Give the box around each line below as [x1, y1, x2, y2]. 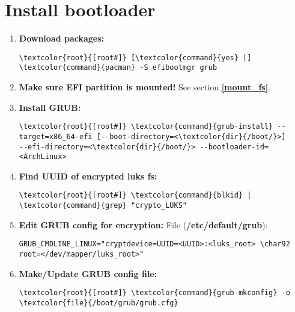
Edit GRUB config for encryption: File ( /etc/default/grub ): [19, 218, 268, 231]
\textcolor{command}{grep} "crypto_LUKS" [19, 201, 187, 210]
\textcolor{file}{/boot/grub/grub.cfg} [19, 298, 178, 307]
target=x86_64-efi [19, 132, 93, 141]
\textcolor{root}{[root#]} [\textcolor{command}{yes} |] [19, 53, 252, 62]
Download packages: [19, 32, 105, 45]
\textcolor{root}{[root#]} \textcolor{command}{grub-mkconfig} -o [19, 289, 290, 298]
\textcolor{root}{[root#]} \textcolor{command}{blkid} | [19, 191, 252, 200]
